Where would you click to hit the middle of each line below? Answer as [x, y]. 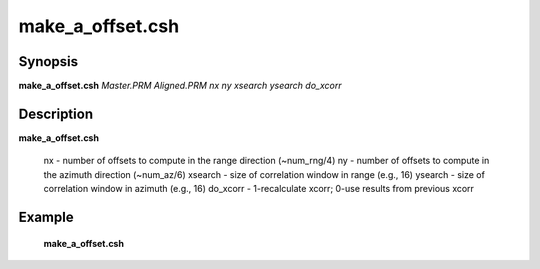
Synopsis [48, 61]
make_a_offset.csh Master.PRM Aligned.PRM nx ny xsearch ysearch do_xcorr [180, 86]
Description [56, 113]
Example [46, 216]
